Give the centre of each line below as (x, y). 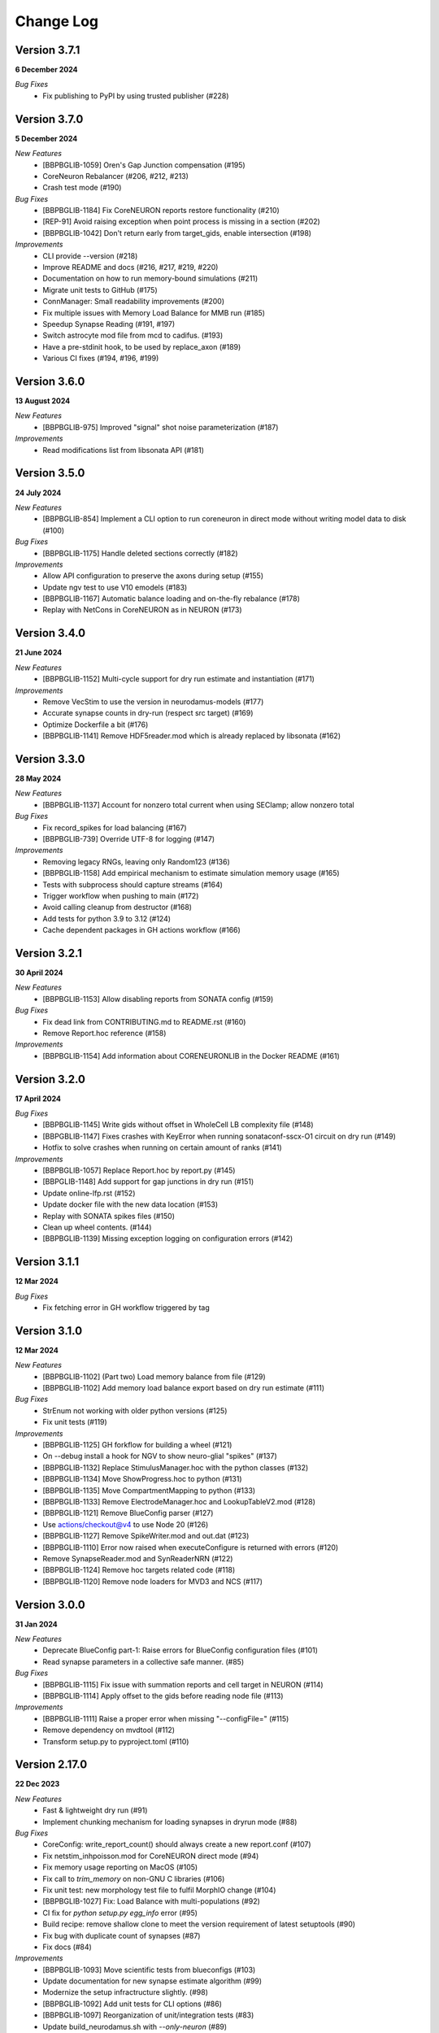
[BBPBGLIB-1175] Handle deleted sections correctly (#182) (141, 553)
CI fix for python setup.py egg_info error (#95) (120, 1913)
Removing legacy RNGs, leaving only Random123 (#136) (137, 861)
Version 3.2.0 (50, 1079)
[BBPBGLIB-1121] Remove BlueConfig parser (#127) (128, 1513)
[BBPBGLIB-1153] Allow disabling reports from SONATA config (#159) (158, 999)
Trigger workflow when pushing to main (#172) (121, 895)
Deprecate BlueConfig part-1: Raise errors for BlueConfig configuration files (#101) (180, 1650)
